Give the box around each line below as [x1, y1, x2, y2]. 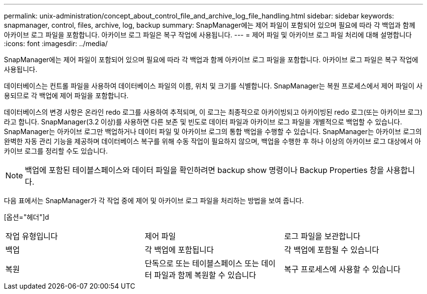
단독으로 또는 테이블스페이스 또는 [144, 259, 259, 268]
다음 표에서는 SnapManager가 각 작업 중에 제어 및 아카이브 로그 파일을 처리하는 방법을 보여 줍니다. [4, 196, 304, 205]
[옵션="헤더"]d [4, 213, 49, 221]
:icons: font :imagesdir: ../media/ [4, 39, 108, 48]
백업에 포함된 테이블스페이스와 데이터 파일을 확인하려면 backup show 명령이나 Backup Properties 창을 [25, 165, 384, 175]
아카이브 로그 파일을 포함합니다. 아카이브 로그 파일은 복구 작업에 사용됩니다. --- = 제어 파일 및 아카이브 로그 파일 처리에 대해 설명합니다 [4, 31, 412, 39]
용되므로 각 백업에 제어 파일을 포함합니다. [4, 91, 129, 100]
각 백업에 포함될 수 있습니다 [284, 245, 379, 255]
